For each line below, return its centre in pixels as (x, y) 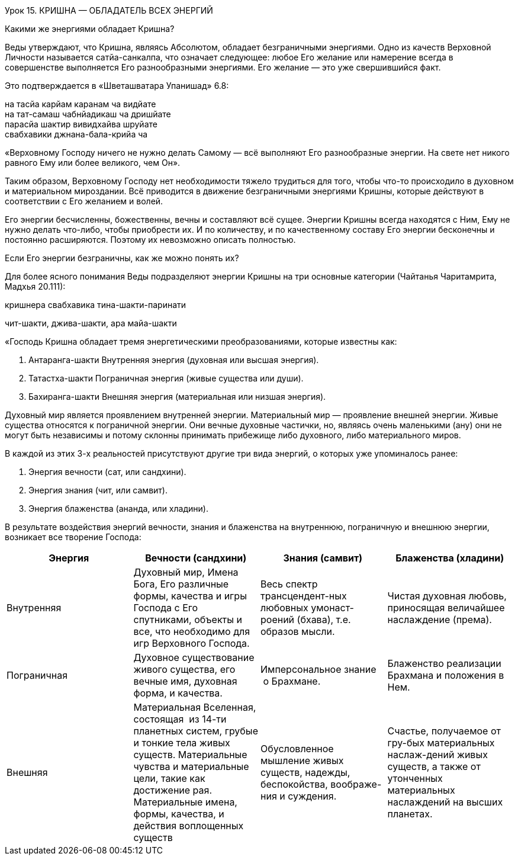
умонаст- (332, 608)
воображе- (356, 784)
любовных (284, 608)
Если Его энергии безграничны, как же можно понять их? (122, 258)
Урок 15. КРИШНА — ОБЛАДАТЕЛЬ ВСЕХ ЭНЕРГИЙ (109, 10)
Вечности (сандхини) (196, 558)
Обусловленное (297, 749)
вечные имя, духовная (185, 681)
